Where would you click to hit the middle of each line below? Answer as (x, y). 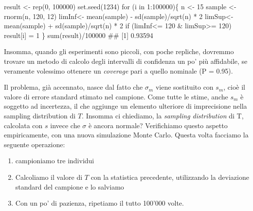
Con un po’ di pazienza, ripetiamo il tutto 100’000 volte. (99, 203)
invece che (65, 125)
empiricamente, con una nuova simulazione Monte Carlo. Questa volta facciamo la (126, 135)
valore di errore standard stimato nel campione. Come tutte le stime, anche (116, 96)
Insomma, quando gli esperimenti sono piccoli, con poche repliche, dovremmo (119, 51)
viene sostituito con (184, 87)
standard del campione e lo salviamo (70, 186)
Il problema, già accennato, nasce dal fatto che (73, 87)
